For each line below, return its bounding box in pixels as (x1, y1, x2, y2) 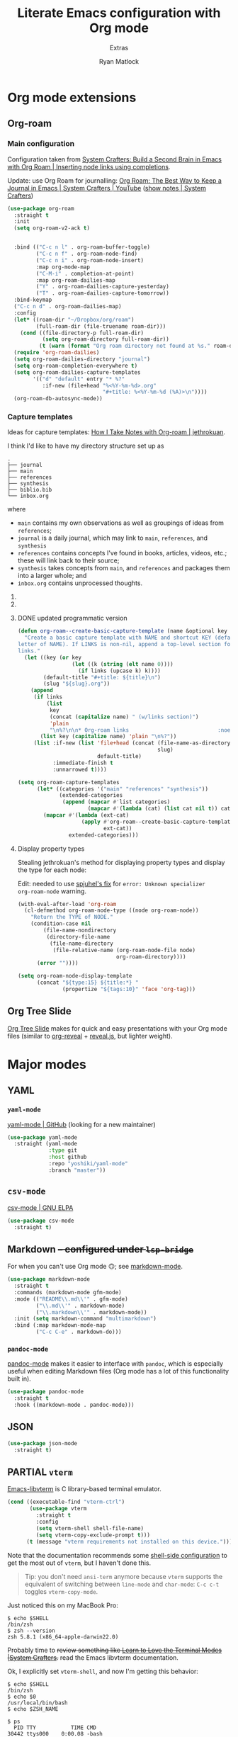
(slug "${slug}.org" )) (43, 680, 110, 688)
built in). (7, 1374, 32, 1383)
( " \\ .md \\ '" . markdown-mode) (35, 1302, 125, 1309)
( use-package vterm (29, 1505, 87, 1512)
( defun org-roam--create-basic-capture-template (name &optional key (17, 628, 228, 635)
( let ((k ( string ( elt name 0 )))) (72, 660, 174, 667)
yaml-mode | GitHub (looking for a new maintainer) (7, 1120, 156, 1128)
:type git (48, 1147, 78, 1154)
